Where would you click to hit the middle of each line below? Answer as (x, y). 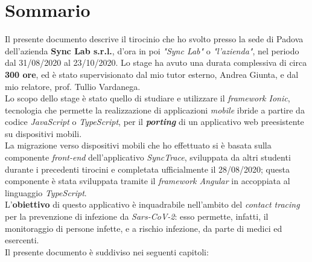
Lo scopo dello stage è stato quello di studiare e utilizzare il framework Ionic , (148, 98)
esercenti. (22, 240)
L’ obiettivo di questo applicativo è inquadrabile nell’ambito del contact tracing (152, 204)
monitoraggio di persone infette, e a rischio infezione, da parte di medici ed (144, 228)
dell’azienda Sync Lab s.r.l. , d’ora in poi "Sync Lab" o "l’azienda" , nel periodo (152, 50)
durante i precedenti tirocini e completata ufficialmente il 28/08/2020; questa (147, 169)
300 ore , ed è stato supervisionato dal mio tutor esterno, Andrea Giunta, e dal (152, 74)
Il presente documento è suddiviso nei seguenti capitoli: (107, 251)
